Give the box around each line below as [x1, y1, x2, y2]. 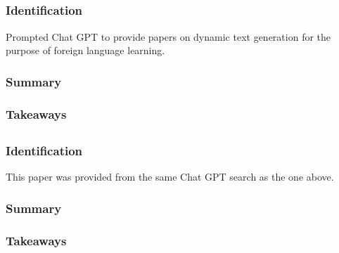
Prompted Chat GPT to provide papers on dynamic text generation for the [6, 29, 331, 44]
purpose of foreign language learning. [6, 43, 165, 58]
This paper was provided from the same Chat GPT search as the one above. [6, 169, 334, 184]
